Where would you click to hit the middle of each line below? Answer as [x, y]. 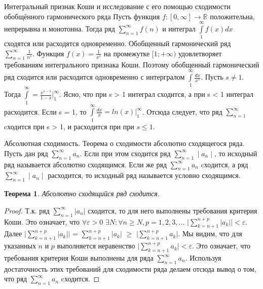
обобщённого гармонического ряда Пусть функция [82, 16]
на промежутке [127, 53]
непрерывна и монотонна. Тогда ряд [60, 28]
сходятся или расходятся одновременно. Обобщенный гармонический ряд [118, 43]
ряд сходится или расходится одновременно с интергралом [95, 77]
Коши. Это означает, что [42, 221]
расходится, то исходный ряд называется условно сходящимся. [144, 175]
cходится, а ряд [224, 164]
